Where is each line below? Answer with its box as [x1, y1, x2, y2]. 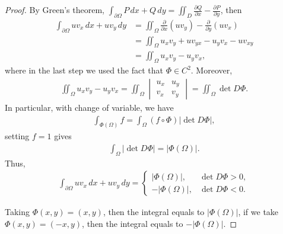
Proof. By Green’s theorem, [5, 4, 104, 15]
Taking [5, 206, 30, 218]
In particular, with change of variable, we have [5, 101, 174, 113]
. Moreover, [190, 64, 233, 76]
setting [5, 130, 30, 142]
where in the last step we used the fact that [5, 64, 164, 76]
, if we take [238, 206, 279, 218]
